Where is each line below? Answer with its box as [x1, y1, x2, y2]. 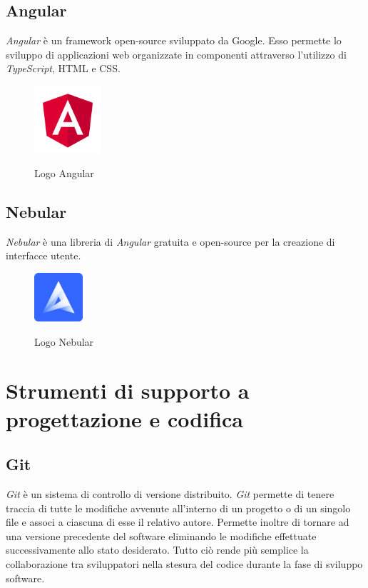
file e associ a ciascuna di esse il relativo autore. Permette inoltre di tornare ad [6, 514, 349, 529]
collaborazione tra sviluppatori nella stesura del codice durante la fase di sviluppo [6, 557, 363, 571]
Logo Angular [34, 166, 94, 181]
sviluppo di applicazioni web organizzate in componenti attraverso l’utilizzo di [6, 46, 347, 61]
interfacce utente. [6, 248, 81, 263]
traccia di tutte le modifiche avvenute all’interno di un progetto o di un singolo [6, 500, 351, 515]
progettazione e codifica [6, 404, 243, 433]
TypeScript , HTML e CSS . [6, 61, 121, 76]
